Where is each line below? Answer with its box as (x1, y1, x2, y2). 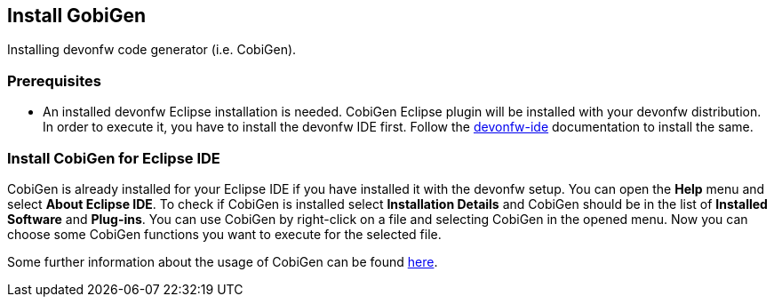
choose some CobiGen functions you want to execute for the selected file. (7, 226, 442, 242)
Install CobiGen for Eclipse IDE (7, 148, 220, 167)
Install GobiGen (7, 4, 146, 27)
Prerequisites (7, 71, 101, 90)
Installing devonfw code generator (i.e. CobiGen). (7, 42, 297, 58)
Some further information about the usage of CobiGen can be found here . (7, 253, 438, 269)
